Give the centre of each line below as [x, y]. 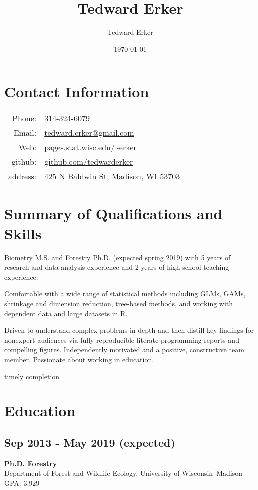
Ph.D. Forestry [31, 463]
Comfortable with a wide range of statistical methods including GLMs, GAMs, [125, 294]
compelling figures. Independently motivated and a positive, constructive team [124, 350]
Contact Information [77, 91]
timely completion [32, 376]
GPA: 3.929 [22, 483]
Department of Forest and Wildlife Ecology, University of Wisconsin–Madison [123, 473]
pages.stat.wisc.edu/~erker [90, 147]
